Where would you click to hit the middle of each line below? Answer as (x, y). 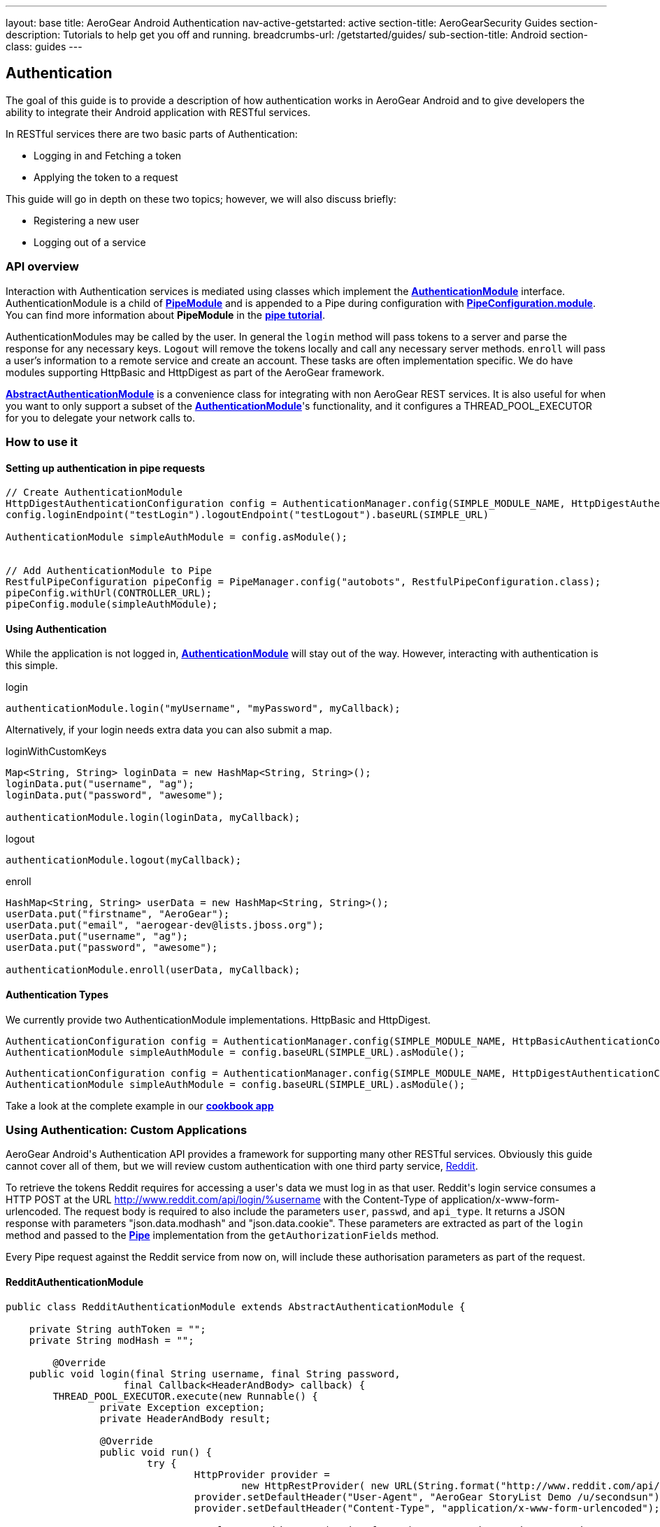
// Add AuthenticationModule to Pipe (109, 571)
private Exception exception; (182, 1407)
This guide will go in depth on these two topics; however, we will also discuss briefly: (201, 199)
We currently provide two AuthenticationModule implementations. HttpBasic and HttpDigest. (218, 1019)
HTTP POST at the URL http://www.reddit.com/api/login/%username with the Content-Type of (222, 1200)
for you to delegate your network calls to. (101, 417)
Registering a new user (87, 220)
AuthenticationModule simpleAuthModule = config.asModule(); (177, 537)
